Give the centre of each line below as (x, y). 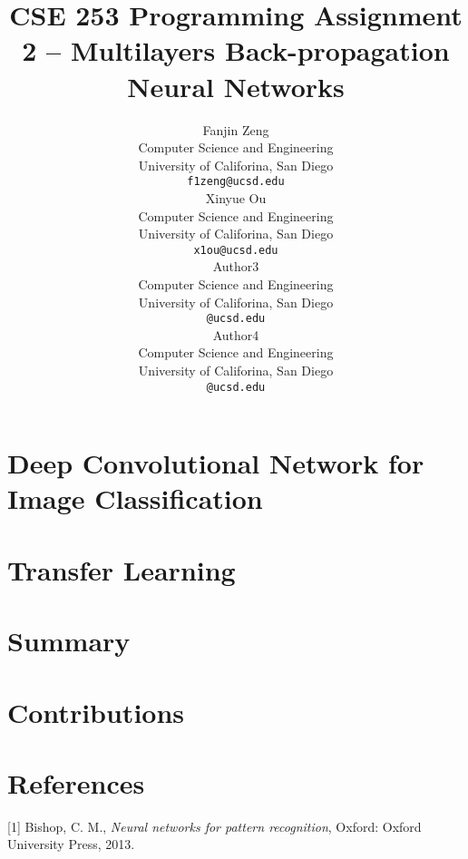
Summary (69, 641)
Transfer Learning (122, 569)
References (76, 782)
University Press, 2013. (71, 844)
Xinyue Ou (236, 197)
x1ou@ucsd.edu (236, 250)
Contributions (96, 712)
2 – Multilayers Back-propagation (236, 50)
